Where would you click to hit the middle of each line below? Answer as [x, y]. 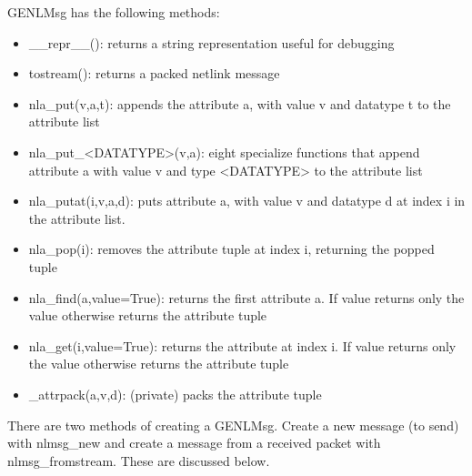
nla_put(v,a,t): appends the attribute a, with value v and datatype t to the [240, 103]
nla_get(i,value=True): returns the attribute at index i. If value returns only [242, 345]
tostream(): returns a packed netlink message [154, 73]
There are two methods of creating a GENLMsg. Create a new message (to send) [233, 425]
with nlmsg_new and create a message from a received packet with [194, 443]
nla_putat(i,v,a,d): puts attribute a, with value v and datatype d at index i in [247, 201]
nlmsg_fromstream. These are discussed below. [139, 460]
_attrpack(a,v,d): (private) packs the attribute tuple [175, 394]
